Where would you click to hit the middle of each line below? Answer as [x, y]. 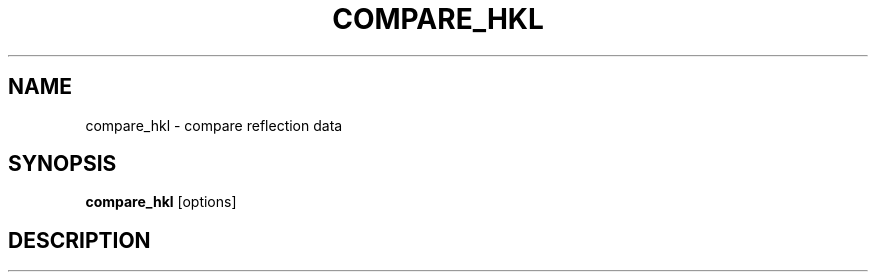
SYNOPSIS [62, 164]
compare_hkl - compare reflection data [214, 125]
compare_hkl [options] [161, 202]
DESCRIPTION [79, 240]
